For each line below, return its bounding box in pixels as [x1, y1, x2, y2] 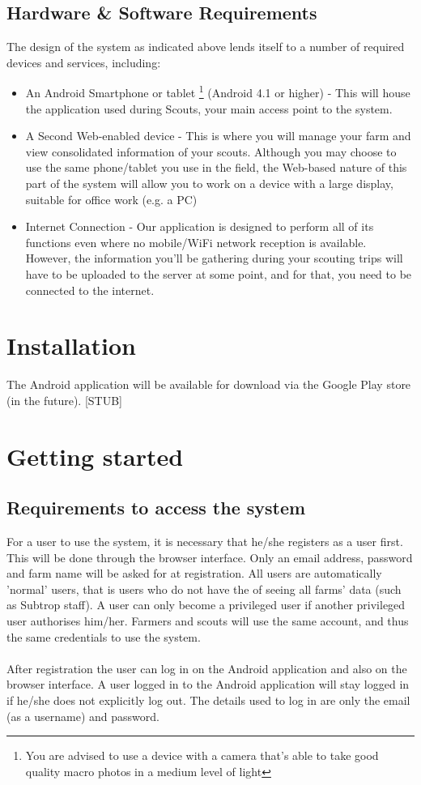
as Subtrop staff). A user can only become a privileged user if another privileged [6, 596, 406, 613]
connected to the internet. [25, 281, 155, 298]
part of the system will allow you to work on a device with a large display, [25, 175, 393, 192]
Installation [6, 329, 136, 362]
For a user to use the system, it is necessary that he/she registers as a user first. [6, 533, 403, 550]
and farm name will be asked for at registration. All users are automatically [6, 565, 382, 582]
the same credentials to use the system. [6, 628, 201, 645]
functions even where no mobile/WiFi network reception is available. [25, 233, 367, 250]
